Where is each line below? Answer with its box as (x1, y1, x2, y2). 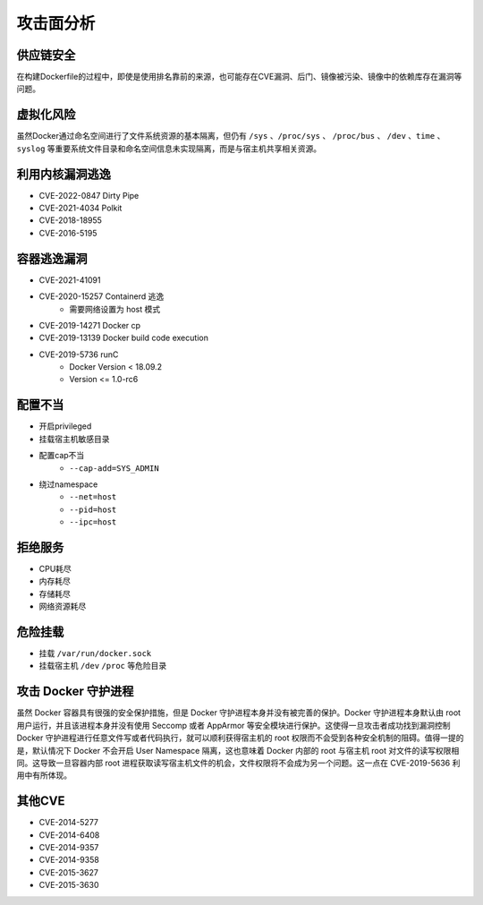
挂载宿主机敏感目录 (38, 433, 110, 444)
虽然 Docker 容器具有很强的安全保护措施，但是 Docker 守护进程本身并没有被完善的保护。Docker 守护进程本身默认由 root (16, 707, 461, 718)
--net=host (69, 492, 117, 502)
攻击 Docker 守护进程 (16, 684, 134, 699)
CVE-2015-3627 (38, 867, 98, 877)
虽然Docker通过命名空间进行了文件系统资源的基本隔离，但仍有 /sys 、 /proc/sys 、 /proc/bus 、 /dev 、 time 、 (16, 131, 445, 141)
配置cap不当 (38, 450, 85, 461)
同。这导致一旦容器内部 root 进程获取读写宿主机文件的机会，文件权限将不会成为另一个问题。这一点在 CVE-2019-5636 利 (16, 757, 461, 768)
